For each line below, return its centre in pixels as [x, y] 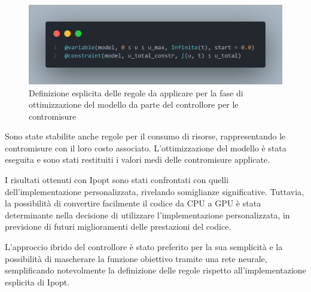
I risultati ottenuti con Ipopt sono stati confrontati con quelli [117, 180]
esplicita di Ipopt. [37, 282]
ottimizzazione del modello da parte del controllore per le [134, 104]
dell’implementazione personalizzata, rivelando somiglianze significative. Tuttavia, [155, 191]
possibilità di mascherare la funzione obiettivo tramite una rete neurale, [136, 258]
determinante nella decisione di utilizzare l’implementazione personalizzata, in [147, 215]
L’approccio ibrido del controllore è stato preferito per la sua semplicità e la [144, 247]
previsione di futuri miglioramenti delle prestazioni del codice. [118, 226]
